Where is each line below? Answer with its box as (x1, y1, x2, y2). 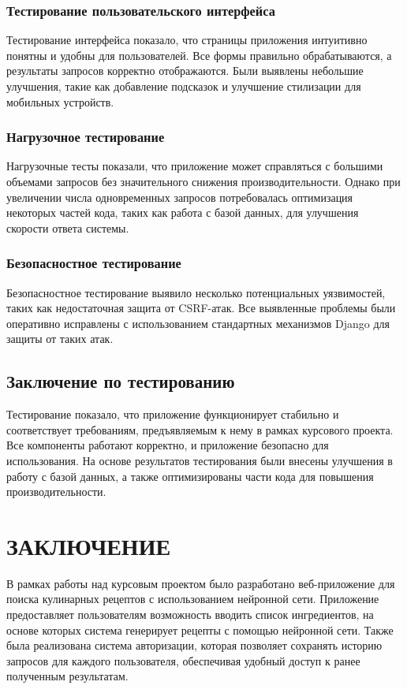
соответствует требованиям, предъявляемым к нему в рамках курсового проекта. (6, 421, 394, 438)
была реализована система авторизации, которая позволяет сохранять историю (6, 637, 383, 654)
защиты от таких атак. (6, 330, 114, 347)
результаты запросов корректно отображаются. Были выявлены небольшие (6, 62, 364, 79)
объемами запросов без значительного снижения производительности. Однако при (6, 173, 401, 189)
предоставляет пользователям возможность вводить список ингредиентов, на (6, 606, 374, 623)
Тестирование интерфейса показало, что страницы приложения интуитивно (6, 32, 368, 48)
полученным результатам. (6, 668, 129, 684)
